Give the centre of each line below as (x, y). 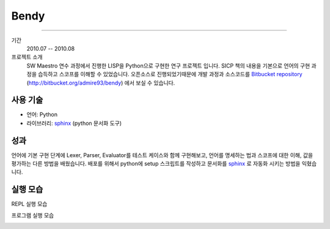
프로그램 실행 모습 (33, 215)
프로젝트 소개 (27, 57)
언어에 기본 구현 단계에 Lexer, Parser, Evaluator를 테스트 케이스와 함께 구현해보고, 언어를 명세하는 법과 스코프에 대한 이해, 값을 (162, 155)
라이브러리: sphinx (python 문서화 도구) (74, 123)
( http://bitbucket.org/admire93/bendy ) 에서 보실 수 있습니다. (101, 83)
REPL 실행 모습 (29, 204)
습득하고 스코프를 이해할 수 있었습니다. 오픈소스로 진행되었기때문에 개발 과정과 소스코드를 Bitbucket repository (170, 74)
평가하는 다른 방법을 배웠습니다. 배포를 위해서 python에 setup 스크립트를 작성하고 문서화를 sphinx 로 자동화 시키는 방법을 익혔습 (164, 164)
